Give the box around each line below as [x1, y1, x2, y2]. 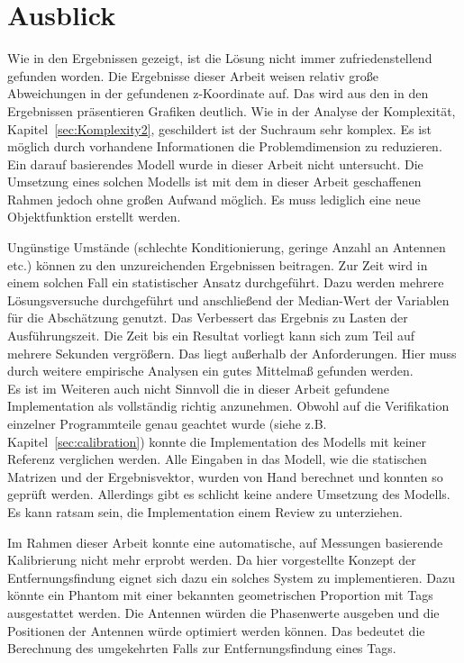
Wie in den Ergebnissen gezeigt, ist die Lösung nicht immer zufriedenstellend [7, 49, 432, 68]
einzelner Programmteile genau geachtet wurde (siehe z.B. [7, 414, 327, 432]
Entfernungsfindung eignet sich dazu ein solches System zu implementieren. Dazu [7, 568, 456, 586]
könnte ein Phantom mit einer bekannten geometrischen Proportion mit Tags [7, 586, 433, 604]
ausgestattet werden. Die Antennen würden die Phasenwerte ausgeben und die [7, 603, 440, 622]
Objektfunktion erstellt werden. [7, 207, 181, 226]
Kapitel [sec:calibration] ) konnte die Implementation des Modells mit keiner [7, 431, 427, 450]
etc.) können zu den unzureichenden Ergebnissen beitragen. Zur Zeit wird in [7, 255, 428, 274]
